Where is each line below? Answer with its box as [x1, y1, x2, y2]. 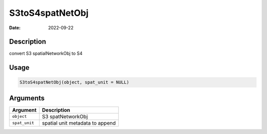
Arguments [9, 94, 45, 102]
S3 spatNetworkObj [42, 113, 88, 120]
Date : [9, 25, 21, 31]
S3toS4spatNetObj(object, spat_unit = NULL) [19, 80, 130, 85]
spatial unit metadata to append [42, 119, 116, 126]
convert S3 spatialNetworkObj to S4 [9, 50, 83, 56]
